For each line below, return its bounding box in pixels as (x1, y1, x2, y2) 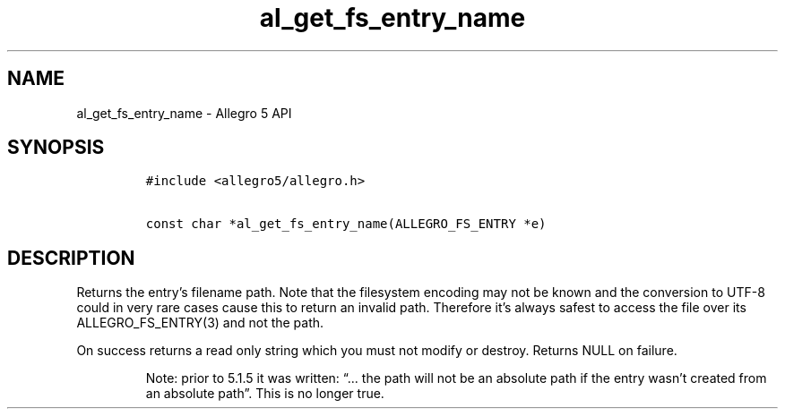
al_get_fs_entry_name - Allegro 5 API (76, 105, 292, 121)
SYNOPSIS (7, 136, 105, 159)
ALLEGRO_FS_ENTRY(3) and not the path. (76, 315, 324, 331)
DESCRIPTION (7, 246, 135, 269)
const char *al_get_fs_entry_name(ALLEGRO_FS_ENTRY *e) (145, 216, 547, 232)
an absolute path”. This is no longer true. (145, 386, 384, 402)
